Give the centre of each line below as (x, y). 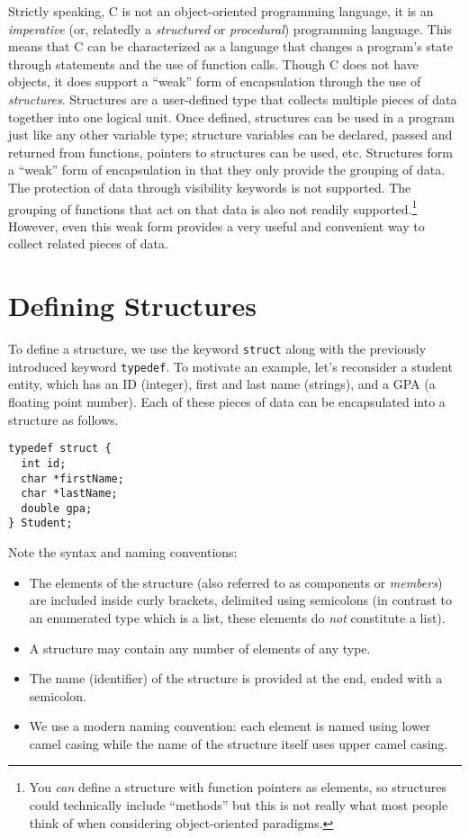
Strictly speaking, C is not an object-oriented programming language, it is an (221, 11)
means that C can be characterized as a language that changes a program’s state (230, 46)
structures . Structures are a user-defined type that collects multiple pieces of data (233, 99)
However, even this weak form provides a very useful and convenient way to (216, 225)
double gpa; (57, 508)
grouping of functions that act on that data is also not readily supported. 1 (213, 207)
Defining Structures (132, 306)
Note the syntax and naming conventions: (123, 552)
